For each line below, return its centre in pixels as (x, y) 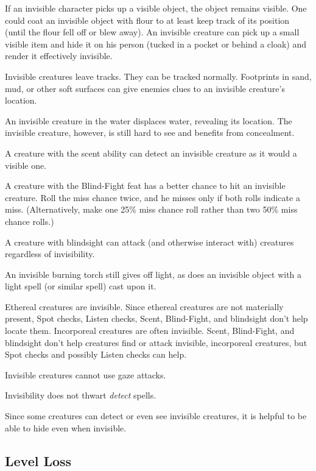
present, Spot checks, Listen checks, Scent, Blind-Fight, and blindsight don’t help (156, 318)
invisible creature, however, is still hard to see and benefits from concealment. (150, 133)
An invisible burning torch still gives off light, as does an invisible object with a (153, 274)
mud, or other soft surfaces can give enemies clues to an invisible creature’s (145, 88)
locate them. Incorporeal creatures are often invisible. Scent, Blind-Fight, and (150, 331)
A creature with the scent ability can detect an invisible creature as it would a (151, 153)
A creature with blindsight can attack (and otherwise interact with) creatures (149, 242)
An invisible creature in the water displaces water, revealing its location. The (149, 120)
